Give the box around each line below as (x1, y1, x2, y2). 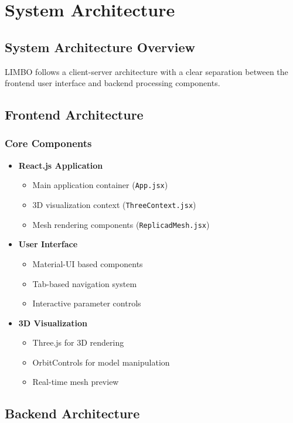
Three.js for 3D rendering (32, 336, 124, 349)
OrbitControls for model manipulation (32, 356, 170, 368)
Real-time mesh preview (32, 376, 119, 388)
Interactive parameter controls (32, 297, 141, 309)
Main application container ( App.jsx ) (32, 179, 168, 191)
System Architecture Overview (5, 37, 195, 56)
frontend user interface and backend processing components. (5, 77, 220, 89)
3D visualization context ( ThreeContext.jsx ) (32, 199, 196, 211)
